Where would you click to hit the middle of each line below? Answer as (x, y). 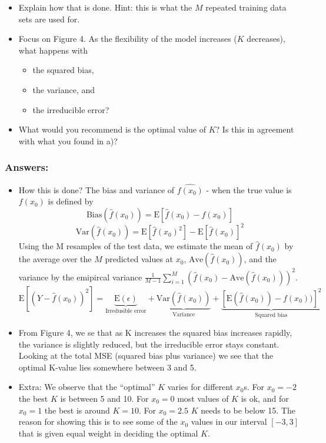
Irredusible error (126, 311)
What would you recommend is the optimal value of (112, 129)
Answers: (27, 167)
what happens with (53, 50)
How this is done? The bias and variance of (97, 189)
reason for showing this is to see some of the (98, 421)
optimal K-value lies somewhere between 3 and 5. (107, 367)
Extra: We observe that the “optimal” (87, 387)
